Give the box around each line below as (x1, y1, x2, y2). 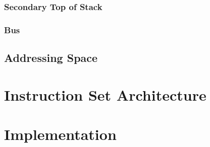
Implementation (4, 124, 117, 144)
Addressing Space (4, 50, 98, 65)
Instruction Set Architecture (4, 84, 206, 105)
